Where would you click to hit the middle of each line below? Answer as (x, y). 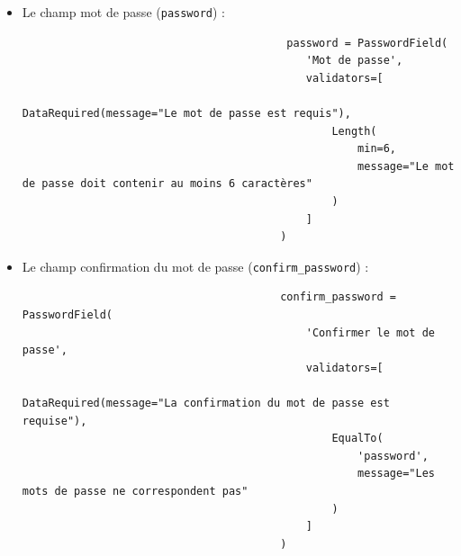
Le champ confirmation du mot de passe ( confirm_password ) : (195, 266)
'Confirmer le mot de (370, 332)
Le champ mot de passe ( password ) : (123, 12)
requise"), (54, 421)
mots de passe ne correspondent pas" (135, 491)
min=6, (377, 149)
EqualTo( (357, 439)
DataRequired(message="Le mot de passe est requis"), (186, 114)
